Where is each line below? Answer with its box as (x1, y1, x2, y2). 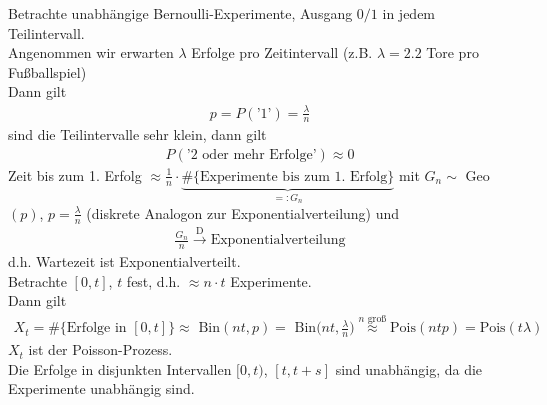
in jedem (382, 3, 436, 23)
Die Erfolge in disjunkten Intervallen (8, 358, 232, 379)
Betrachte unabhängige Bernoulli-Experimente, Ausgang (8, 3, 353, 23)
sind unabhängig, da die (335, 358, 483, 379)
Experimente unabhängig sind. (8, 378, 195, 399)
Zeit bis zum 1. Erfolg (8, 164, 142, 185)
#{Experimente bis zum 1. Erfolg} (181, 169, 395, 184)
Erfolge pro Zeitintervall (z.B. (191, 42, 373, 63)
